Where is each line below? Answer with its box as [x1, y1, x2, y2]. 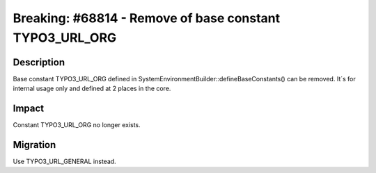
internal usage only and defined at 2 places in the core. [13, 84, 171, 93]
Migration [13, 139, 56, 151]
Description [13, 56, 65, 68]
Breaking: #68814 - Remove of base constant [13, 10, 281, 26]
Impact [13, 103, 45, 115]
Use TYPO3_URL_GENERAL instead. [13, 157, 116, 166]
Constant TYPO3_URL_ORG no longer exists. [13, 121, 141, 129]
